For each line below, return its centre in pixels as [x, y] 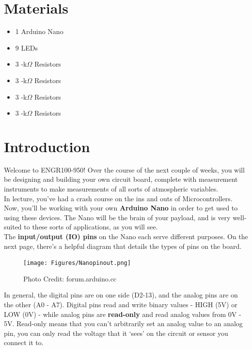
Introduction [47, 146]
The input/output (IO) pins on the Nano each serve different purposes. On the [126, 236]
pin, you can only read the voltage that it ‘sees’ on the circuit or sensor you [116, 333]
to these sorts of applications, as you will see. [91, 227]
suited [13, 227]
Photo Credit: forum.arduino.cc [70, 278]
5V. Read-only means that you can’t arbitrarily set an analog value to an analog [123, 323]
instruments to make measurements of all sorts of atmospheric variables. [111, 189]
